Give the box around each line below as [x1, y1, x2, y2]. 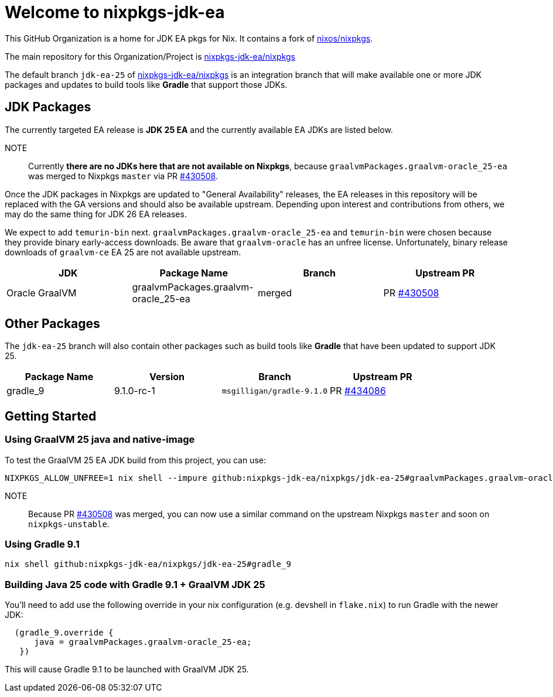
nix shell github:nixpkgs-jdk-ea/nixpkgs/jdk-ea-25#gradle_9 [5, 559, 291, 569]
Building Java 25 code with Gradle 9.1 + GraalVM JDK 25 [5, 578, 265, 590]
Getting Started [5, 408, 97, 423]
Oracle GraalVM [6, 286, 77, 299]
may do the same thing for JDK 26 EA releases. [5, 209, 187, 219]
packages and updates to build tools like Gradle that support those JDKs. [5, 79, 288, 90]
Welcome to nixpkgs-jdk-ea [5, 2, 225, 22]
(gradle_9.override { [14, 628, 114, 638]
